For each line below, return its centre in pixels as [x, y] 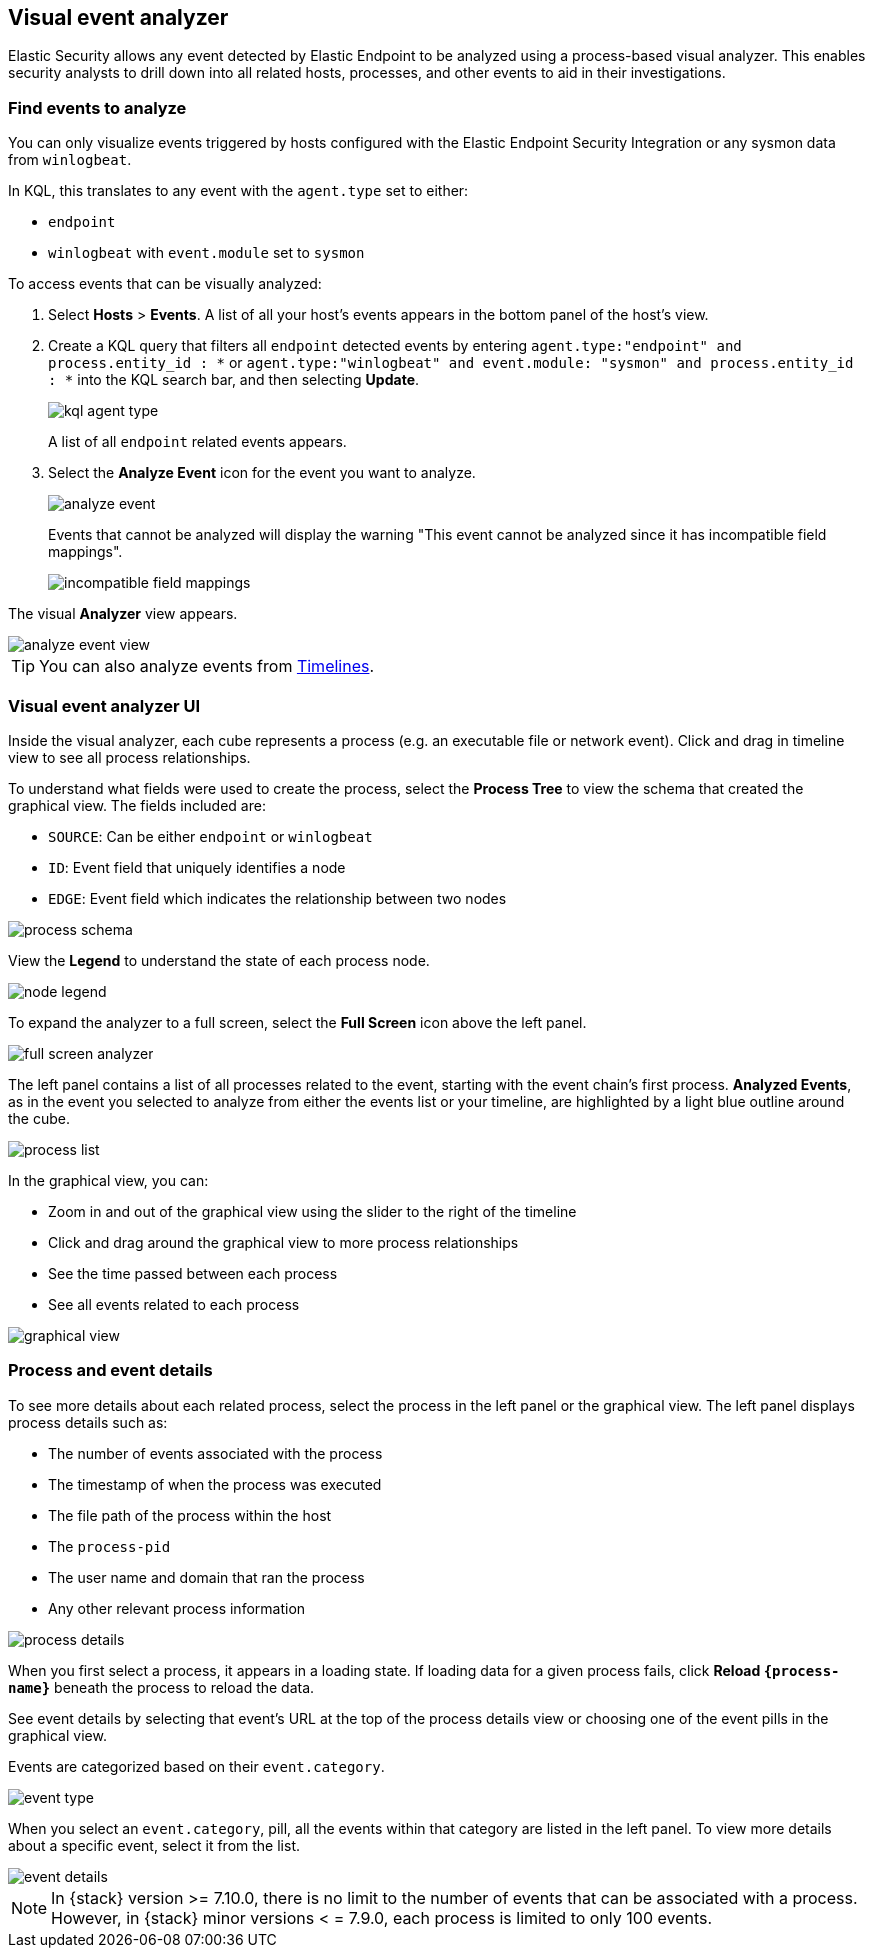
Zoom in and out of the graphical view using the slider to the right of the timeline [312, 1211]
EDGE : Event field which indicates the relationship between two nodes [277, 898]
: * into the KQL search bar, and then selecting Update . [234, 380]
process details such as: [88, 1422]
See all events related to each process [174, 1304]
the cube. [39, 1118]
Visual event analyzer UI [104, 705]
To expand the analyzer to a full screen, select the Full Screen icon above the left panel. [297, 1022]
